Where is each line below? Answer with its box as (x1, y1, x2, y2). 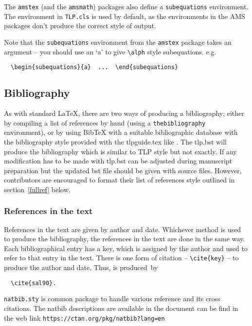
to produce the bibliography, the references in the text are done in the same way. (4, 234, 245, 244)
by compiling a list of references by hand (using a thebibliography (4, 117, 206, 127)
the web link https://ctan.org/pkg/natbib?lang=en (4, 312, 165, 323)
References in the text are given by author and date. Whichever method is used (4, 224, 241, 234)
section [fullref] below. (4, 184, 71, 194)
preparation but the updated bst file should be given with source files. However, (4, 165, 242, 175)
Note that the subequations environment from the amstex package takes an (4, 36, 232, 47)
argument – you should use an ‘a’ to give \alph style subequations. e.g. (4, 46, 216, 56)
